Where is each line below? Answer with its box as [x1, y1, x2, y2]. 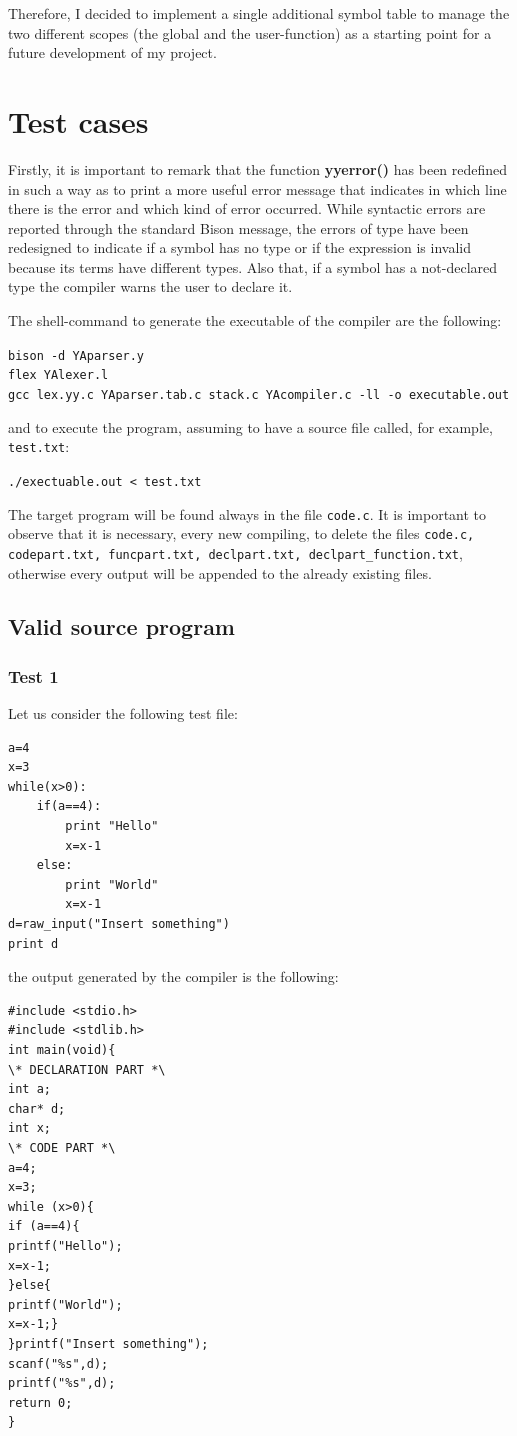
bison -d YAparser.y [8, 348, 145, 363]
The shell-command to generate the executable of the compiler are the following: [8, 310, 502, 331]
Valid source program [8, 611, 235, 642]
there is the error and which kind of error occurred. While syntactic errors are [8, 198, 486, 219]
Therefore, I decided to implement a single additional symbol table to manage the [8, 3, 510, 23]
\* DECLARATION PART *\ [8, 1062, 166, 1077]
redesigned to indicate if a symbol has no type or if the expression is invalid [8, 237, 471, 258]
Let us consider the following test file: [8, 703, 238, 724]
